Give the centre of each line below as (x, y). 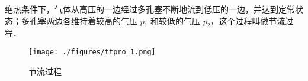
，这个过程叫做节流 (248, 20)
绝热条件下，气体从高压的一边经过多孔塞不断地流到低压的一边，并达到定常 (150, 9)
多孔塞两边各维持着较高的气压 (79, 20)
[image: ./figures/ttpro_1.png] (92, 52)
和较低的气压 (176, 20)
